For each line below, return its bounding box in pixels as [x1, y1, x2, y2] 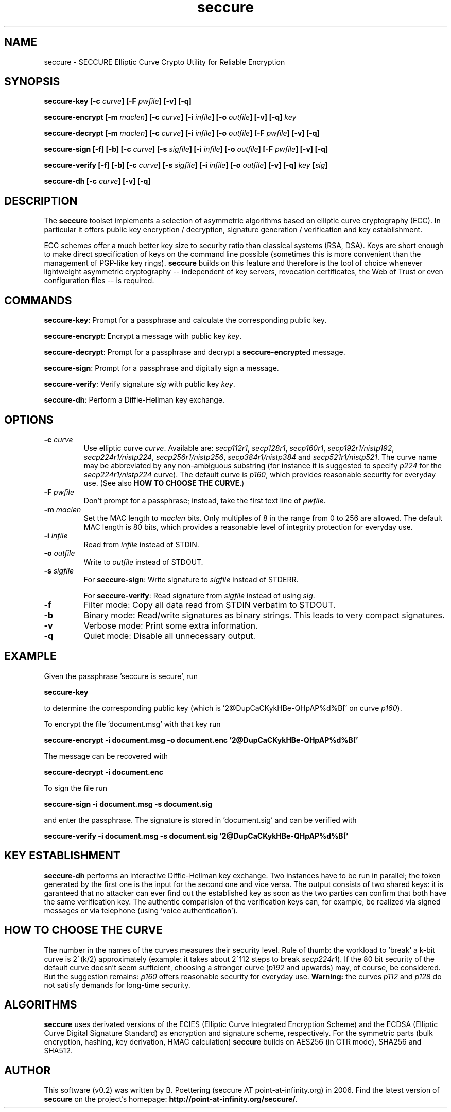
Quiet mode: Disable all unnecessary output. [83, 630, 256, 641]
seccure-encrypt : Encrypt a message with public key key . [44, 332, 242, 341]
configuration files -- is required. [44, 276, 154, 285]
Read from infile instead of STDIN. [83, 540, 199, 549]
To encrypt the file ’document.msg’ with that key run [44, 719, 221, 728]
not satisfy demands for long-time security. [44, 980, 190, 989]
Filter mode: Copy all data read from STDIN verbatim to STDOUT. [83, 599, 336, 610]
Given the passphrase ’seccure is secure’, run [44, 671, 198, 681]
